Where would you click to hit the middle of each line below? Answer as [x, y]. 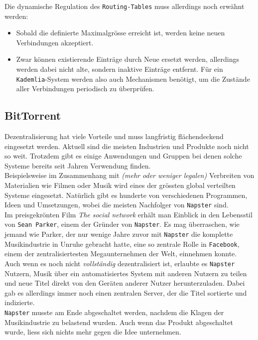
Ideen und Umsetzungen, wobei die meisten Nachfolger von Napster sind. [117, 205]
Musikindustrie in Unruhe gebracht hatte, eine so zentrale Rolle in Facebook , [122, 244]
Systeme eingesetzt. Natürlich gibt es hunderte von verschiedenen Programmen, [126, 195]
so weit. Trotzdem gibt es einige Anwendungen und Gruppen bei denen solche [123, 156]
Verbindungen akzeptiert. [55, 42]
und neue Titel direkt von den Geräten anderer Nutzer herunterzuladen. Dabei [125, 283]
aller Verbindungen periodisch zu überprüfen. [85, 88]
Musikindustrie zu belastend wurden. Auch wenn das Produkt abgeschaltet [119, 322]
